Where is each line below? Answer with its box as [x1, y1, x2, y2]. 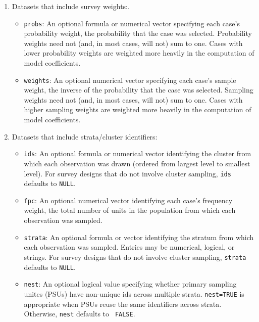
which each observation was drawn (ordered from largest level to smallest [24, 158, 250, 168]
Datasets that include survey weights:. [12, 1, 130, 11]
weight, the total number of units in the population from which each [24, 205, 236, 215]
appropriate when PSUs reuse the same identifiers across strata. [24, 298, 222, 309]
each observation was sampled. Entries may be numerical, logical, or [24, 242, 235, 252]
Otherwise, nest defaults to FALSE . [24, 308, 135, 319]
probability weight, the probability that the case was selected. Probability [24, 28, 252, 38]
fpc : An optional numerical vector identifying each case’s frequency [24, 195, 233, 205]
